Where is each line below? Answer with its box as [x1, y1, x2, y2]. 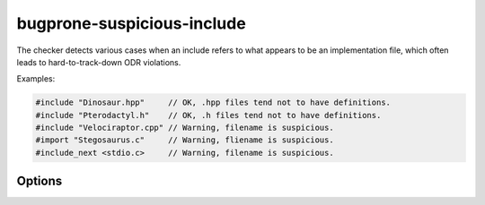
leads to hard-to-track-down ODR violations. [16, 56, 181, 67]
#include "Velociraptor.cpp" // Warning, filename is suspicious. [35, 123, 334, 133]
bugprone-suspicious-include [16, 13, 246, 33]
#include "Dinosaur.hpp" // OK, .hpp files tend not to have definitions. [35, 98, 391, 107]
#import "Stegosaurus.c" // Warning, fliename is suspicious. [35, 135, 334, 145]
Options [16, 174, 63, 189]
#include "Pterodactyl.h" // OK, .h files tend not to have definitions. [35, 110, 382, 120]
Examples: [16, 73, 56, 84]
